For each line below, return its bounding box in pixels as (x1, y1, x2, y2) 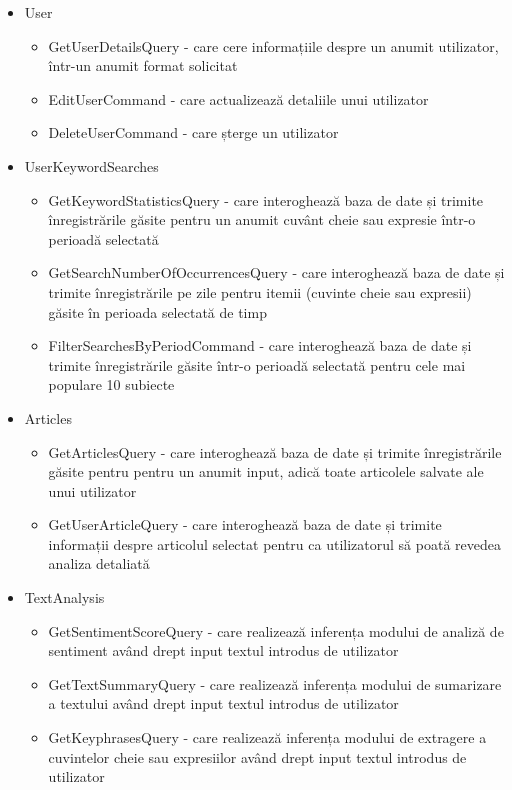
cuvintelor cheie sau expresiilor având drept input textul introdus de (48, 746, 467, 767)
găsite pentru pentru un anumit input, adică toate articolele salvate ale (48, 461, 484, 482)
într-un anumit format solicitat (48, 55, 238, 76)
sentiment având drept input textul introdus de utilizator (48, 640, 399, 661)
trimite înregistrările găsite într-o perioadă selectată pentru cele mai (48, 354, 466, 375)
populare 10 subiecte (48, 374, 175, 395)
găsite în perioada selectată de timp (48, 301, 267, 322)
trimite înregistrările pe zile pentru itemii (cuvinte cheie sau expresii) (48, 281, 472, 302)
